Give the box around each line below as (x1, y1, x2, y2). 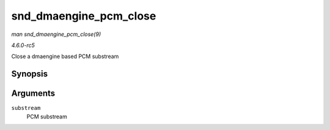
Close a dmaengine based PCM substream (11, 52, 119, 60)
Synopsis (11, 69, 48, 79)
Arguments (11, 88, 56, 99)
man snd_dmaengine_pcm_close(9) (11, 31, 101, 38)
